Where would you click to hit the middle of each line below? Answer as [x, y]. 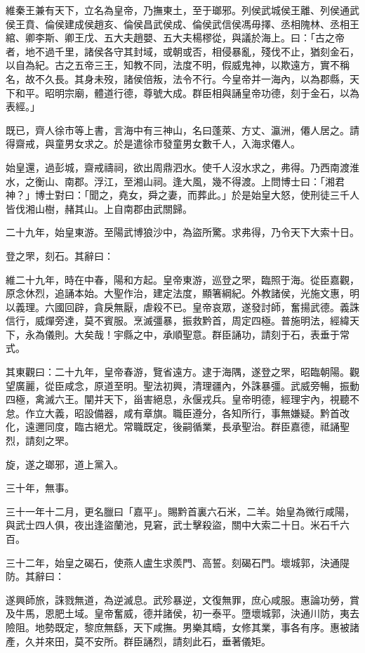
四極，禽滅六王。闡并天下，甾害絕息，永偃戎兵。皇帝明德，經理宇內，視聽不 [182, 399]
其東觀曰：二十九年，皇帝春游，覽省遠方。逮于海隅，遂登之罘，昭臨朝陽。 [178, 372]
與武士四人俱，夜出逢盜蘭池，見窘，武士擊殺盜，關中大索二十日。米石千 [173, 525]
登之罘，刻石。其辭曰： [60, 255]
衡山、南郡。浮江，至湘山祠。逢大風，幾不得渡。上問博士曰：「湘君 [190, 181]
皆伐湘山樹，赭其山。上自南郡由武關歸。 [99, 208]
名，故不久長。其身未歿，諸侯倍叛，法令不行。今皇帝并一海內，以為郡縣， [178, 78]
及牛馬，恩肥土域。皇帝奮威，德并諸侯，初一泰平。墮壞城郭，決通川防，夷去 [182, 613]
